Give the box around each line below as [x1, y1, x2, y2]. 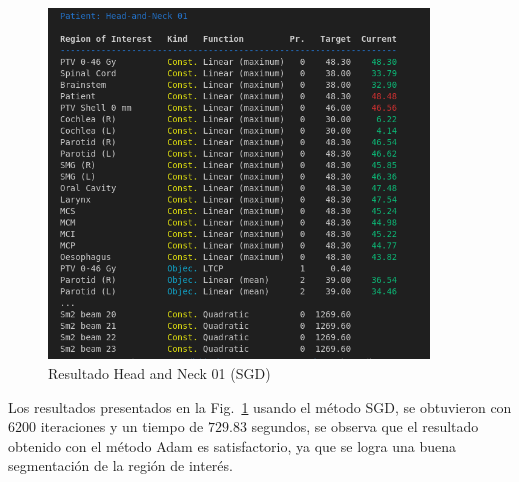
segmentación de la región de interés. [8, 455, 233, 476]
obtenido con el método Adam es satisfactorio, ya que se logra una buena [8, 435, 456, 456]
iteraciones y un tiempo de [40, 416, 204, 437]
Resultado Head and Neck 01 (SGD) [48, 362, 271, 383]
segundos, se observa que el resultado [251, 416, 479, 437]
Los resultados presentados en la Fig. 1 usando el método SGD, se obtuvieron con [8, 396, 512, 417]
